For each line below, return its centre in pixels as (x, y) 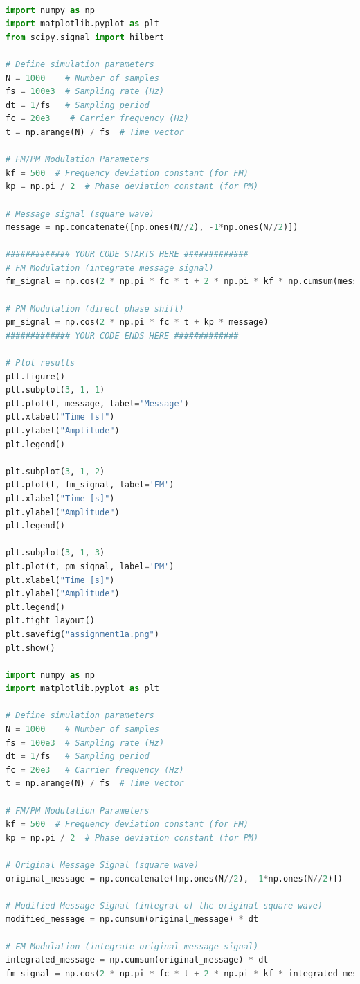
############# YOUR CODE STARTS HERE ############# (127, 254)
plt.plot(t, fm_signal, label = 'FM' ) (90, 485)
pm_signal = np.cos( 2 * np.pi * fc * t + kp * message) (137, 322)
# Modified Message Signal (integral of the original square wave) (164, 905)
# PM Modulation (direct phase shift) (95, 308)
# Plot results (40, 363)
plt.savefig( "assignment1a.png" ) (82, 634)
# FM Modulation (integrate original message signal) (132, 946)
